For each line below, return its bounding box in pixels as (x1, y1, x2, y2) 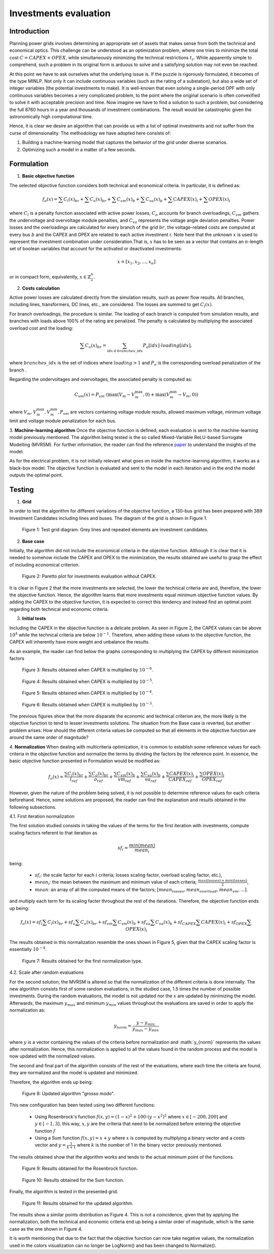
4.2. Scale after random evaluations (9, 969, 84, 975)
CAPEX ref (168, 776, 192, 784)
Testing (9, 485, 34, 494)
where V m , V (9, 409, 37, 416)
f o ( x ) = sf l (20, 919, 43, 926)
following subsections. (9, 804, 57, 810)
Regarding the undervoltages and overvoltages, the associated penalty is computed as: (9, 376, 192, 383)
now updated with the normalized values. (9, 1053, 96, 1059)
